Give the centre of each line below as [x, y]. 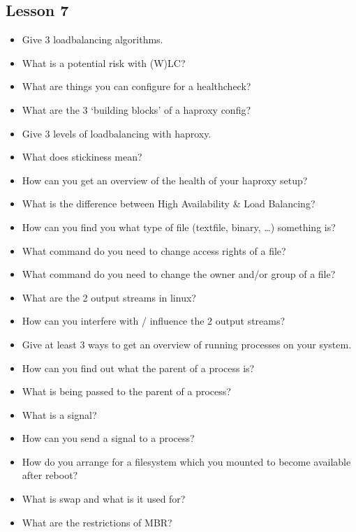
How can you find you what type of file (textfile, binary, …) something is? [179, 227]
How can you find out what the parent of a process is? [138, 368]
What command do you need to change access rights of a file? [154, 250]
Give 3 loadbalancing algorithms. [92, 39]
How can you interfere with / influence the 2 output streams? [154, 321]
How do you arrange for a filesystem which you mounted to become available [186, 461]
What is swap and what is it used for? [104, 499]
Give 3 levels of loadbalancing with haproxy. [117, 133]
